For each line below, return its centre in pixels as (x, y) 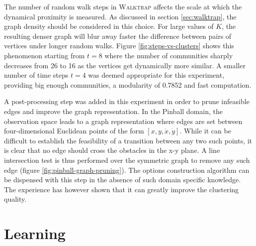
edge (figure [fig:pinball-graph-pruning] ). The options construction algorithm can (127, 170)
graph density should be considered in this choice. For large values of (109, 26)
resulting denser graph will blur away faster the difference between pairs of (118, 36)
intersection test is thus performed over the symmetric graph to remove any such (127, 160)
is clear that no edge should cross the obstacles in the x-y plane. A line (112, 150)
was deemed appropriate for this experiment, (156, 75)
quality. (15, 199)
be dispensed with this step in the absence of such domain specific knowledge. (123, 180)
